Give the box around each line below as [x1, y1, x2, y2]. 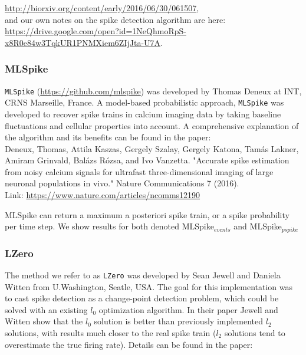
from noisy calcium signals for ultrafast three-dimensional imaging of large [5, 165, 274, 177]
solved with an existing [5, 303, 88, 315]
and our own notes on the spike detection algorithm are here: [5, 13, 226, 25]
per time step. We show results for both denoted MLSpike [5, 220, 214, 232]
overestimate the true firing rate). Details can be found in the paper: [5, 338, 253, 350]
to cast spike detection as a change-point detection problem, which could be [5, 292, 279, 304]
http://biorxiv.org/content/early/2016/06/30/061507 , [5, 2, 199, 14]
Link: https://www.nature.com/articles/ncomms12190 [5, 189, 200, 201]
